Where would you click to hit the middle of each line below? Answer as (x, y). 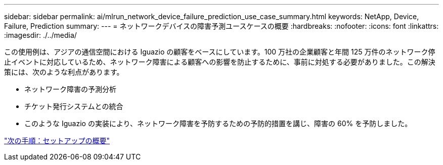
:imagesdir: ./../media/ (40, 35)
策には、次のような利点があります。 (64, 72)
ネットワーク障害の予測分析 (70, 89)
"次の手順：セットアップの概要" (57, 141)
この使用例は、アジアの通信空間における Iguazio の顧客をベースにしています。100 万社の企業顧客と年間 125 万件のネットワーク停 (220, 52)
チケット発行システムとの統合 (74, 106)
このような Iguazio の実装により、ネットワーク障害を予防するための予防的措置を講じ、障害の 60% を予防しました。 (218, 123)
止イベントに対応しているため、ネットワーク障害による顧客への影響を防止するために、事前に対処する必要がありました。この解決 (220, 62)
